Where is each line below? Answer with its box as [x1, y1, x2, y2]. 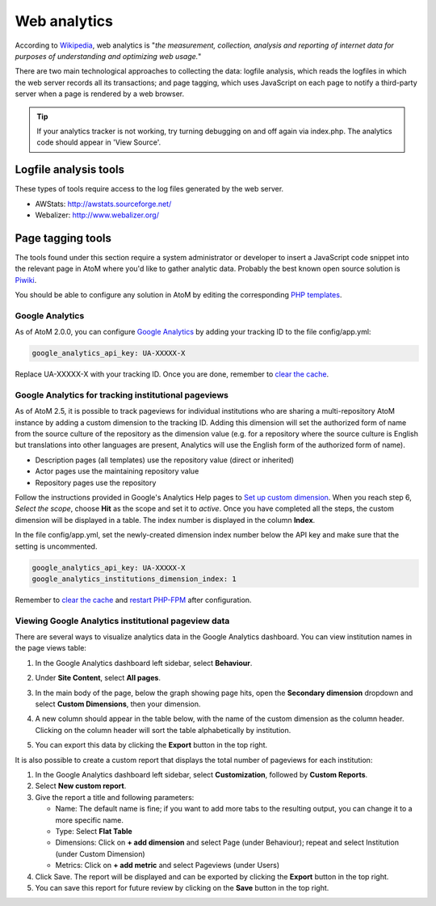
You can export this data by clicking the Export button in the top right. [35, 740, 268, 750]
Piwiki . [15, 275, 37, 284]
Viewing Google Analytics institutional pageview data [15, 615, 230, 626]
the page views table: [15, 643, 86, 653]
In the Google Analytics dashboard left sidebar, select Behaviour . [35, 658, 253, 668]
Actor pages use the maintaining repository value [35, 466, 199, 476]
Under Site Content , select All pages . [35, 673, 161, 683]
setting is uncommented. [15, 541, 98, 551]
